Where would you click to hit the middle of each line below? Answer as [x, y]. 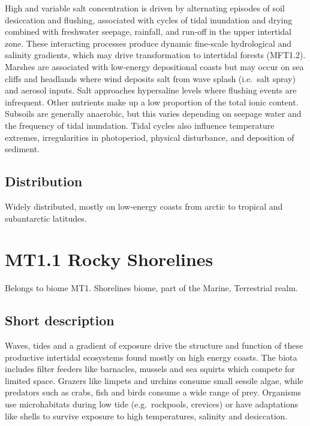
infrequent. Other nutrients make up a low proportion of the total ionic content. [152, 102]
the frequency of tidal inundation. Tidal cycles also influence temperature [140, 125]
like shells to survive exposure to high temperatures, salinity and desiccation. [146, 416]
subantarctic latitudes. [46, 218]
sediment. [22, 149]
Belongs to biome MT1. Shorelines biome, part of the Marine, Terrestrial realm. [151, 288]
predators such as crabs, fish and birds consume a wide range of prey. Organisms [153, 392]
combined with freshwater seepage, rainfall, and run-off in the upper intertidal [148, 31]
